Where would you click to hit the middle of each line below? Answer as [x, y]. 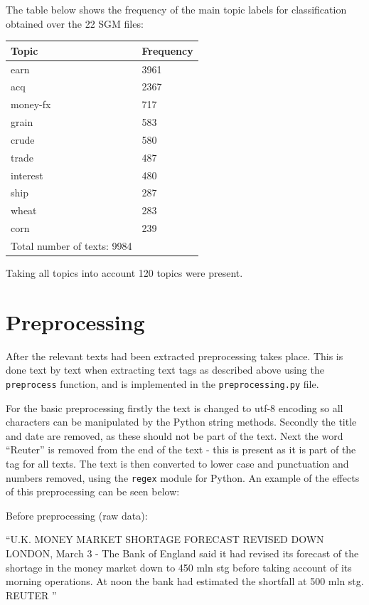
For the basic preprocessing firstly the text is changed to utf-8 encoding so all [175, 407]
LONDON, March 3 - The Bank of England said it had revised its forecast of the [182, 553]
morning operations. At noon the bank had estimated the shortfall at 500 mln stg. [185, 581]
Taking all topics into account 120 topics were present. [124, 273]
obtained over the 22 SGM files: [75, 23]
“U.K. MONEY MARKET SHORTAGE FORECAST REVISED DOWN [165, 539]
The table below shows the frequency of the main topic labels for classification [176, 9]
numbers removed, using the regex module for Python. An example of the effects [183, 477]
